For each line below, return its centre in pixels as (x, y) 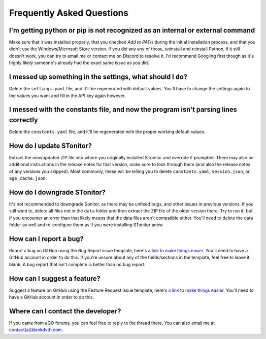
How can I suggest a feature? (55, 278)
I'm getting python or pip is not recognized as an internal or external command (132, 30)
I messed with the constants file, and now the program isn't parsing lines (123, 110)
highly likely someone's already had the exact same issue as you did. (79, 63)
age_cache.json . (28, 178)
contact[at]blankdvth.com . (36, 330)
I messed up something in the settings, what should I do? (98, 77)
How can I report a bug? (46, 239)
